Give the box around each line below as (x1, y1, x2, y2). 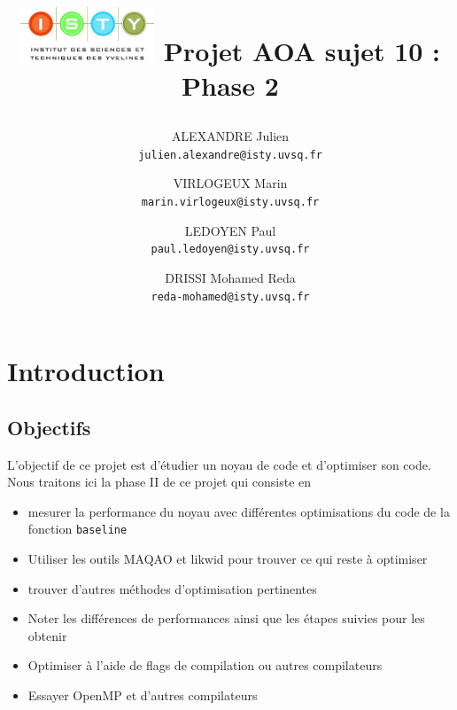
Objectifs (7, 413, 91, 441)
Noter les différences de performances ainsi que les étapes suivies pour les (27, 609, 425, 628)
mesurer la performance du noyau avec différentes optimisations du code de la (27, 502, 450, 520)
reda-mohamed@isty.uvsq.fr (151, 290, 310, 303)
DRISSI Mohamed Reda (165, 268, 296, 286)
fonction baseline (27, 519, 128, 538)
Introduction (7, 353, 165, 389)
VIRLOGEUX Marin (173, 174, 288, 192)
